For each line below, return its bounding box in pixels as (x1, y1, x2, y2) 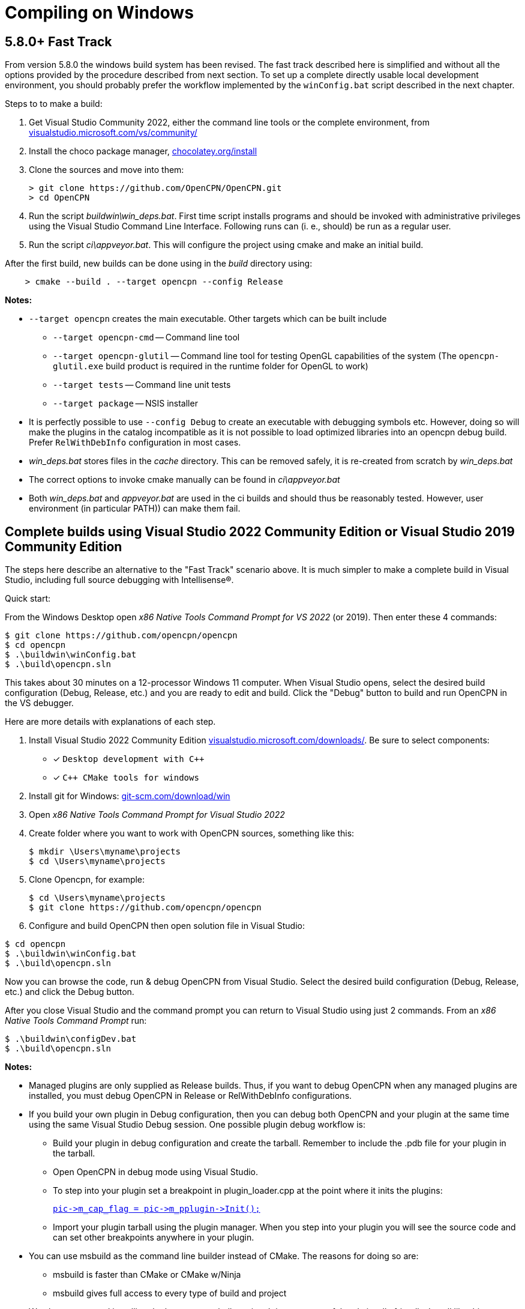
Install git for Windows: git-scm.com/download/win (29, 791, 230, 802)
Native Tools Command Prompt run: (5, 1015, 147, 1026)
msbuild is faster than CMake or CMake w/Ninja (53, 1269, 241, 1280)
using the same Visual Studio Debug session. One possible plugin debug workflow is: (29, 1119, 365, 1130)
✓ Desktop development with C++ (53, 754, 205, 764)
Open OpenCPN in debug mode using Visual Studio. (53, 1167, 259, 1177)
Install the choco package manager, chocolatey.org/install (29, 146, 257, 157)
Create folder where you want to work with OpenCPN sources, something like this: (29, 828, 355, 839)
